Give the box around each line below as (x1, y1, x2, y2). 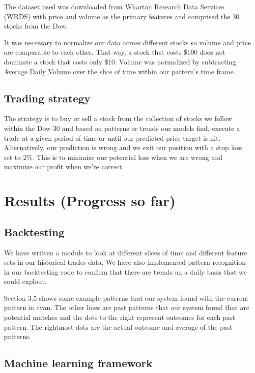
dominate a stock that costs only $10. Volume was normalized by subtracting (4, 56, 236, 66)
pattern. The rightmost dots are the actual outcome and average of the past (4, 321, 233, 332)
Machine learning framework (4, 355, 153, 371)
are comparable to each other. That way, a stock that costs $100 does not (4, 47, 226, 57)
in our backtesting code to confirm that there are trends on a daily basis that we (4, 266, 247, 277)
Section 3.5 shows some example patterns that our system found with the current (4, 292, 249, 303)
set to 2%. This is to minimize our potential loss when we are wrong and (4, 152, 223, 162)
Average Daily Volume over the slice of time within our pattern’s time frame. (4, 66, 236, 76)
